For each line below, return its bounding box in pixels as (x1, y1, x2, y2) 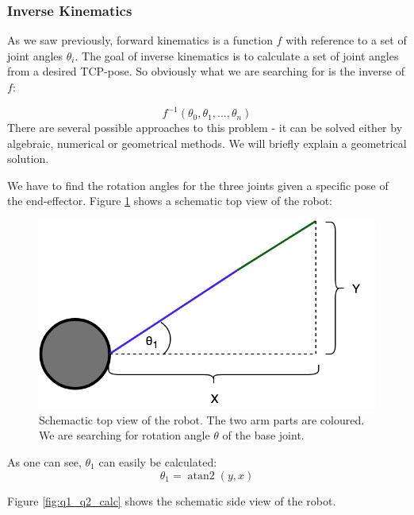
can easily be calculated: (98, 453, 217, 470)
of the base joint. (222, 427, 305, 443)
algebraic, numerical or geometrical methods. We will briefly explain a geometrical (7, 134, 407, 151)
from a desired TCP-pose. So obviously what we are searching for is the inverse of (7, 63, 404, 79)
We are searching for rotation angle (39, 427, 210, 443)
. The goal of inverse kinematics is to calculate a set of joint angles (75, 47, 399, 64)
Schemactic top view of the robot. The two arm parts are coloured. (39, 411, 365, 428)
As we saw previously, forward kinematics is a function (7, 32, 273, 48)
